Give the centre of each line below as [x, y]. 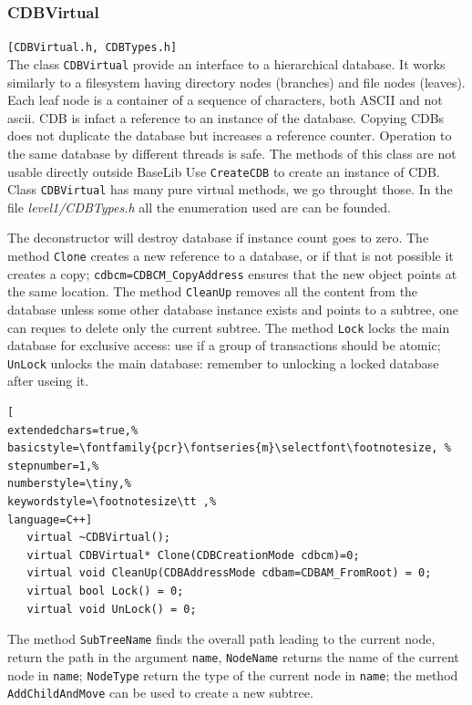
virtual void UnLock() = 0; [112, 609]
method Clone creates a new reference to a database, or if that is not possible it [231, 255]
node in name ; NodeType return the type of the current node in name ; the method [233, 674]
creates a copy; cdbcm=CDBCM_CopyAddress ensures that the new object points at [232, 273]
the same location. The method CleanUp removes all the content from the [213, 291]
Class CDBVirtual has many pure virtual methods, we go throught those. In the [230, 189]
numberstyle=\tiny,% [70, 484]
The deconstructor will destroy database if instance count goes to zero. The [218, 238]
